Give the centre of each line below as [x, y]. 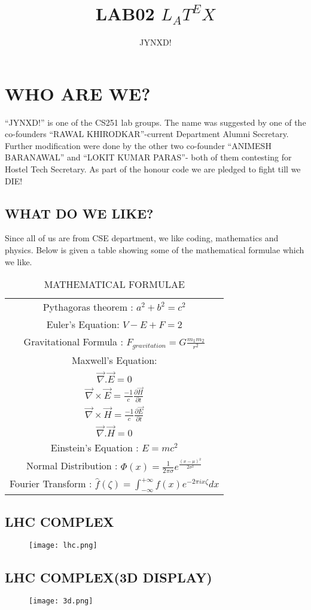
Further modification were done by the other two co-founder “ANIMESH [138, 145]
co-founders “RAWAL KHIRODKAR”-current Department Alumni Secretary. [147, 134]
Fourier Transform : [51, 484]
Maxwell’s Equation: [114, 360]
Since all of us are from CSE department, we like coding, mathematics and [142, 238]
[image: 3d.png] [61, 601]
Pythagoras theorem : [88, 307]
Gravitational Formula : [73, 342]
